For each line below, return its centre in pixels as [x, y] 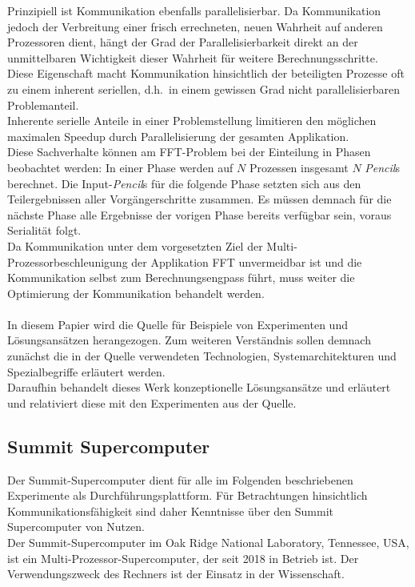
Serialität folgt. [44, 230]
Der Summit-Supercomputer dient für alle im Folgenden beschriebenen [180, 479]
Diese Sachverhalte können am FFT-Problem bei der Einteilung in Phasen [189, 152]
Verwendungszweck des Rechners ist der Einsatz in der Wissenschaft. [176, 574]
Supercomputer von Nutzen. [76, 527]
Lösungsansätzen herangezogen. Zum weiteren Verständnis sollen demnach [189, 340]
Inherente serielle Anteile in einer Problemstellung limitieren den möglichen [192, 121]
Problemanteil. [43, 105]
